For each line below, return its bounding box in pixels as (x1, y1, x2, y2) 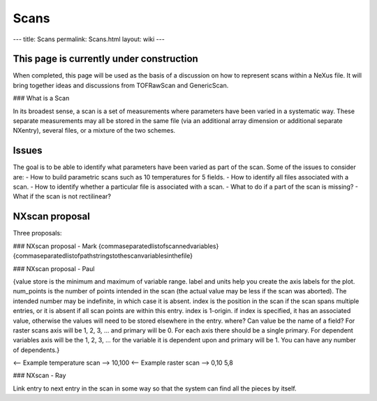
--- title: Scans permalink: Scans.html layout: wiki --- (13, 35, 165, 43)
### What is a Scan (13, 94, 70, 103)
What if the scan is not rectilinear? (13, 192, 112, 200)
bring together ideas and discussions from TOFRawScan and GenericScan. (13, 81, 229, 89)
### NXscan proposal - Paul (13, 264, 95, 272)
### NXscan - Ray (13, 371, 66, 380)
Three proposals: (13, 229, 62, 238)
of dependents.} (13, 346, 60, 354)
